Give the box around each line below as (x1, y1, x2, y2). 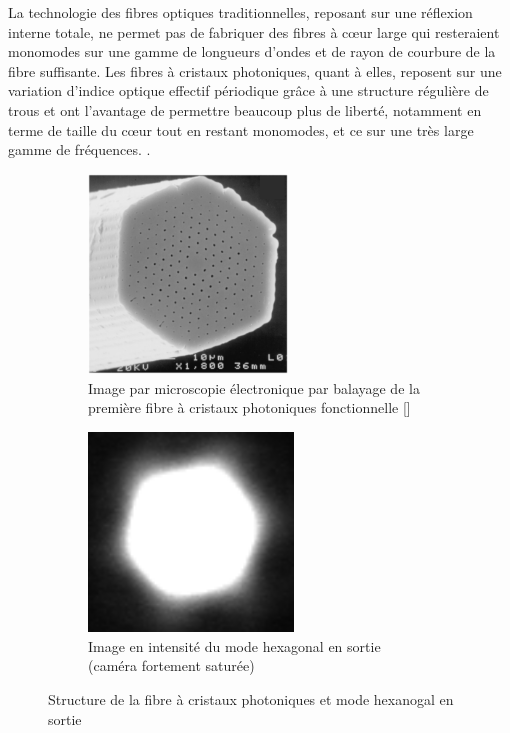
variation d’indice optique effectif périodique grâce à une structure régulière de (8, 80, 489, 101)
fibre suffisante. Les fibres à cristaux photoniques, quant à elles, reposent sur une (8, 60, 502, 81)
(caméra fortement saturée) (88, 655, 255, 676)
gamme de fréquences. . (8, 139, 151, 160)
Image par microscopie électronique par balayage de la (88, 377, 420, 398)
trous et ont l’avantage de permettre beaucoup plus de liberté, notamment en (8, 99, 482, 120)
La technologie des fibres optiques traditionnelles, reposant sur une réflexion (8, 2, 473, 22)
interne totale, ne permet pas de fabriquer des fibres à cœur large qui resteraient (8, 21, 500, 42)
